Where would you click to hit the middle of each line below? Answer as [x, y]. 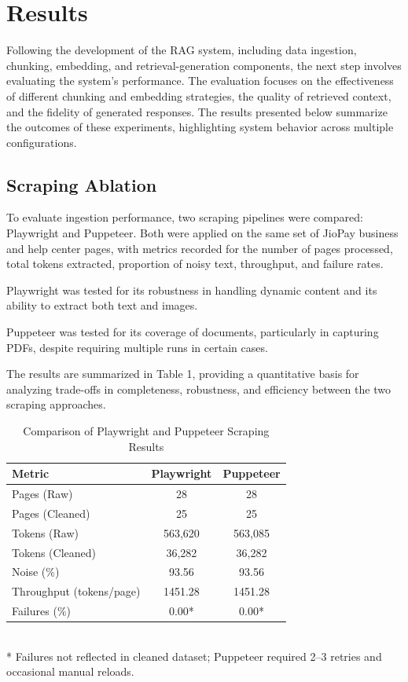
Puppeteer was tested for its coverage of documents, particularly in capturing [193, 332]
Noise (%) [36, 572]
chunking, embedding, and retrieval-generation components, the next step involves [204, 65]
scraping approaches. [56, 404]
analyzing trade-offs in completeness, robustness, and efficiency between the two [198, 389]
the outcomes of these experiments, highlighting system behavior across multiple [200, 127]
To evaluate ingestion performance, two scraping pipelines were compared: [185, 217]
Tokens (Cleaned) [54, 552]
